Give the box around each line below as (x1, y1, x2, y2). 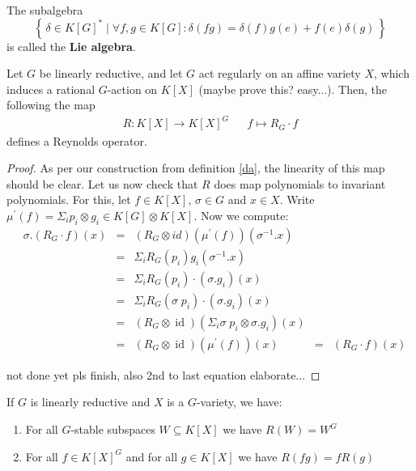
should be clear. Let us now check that (6, 175, 198, 192)
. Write (279, 191, 315, 208)
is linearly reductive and (30, 393, 151, 410)
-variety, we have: (196, 393, 282, 410)
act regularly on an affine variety (198, 65, 361, 82)
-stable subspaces (70, 421, 155, 438)
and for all (125, 448, 178, 465)
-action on (107, 80, 158, 97)
